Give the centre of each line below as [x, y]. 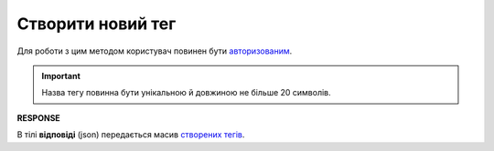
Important [61, 75]
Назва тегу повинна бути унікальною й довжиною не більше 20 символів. [186, 93]
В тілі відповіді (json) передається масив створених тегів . [131, 135]
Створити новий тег [97, 24]
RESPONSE [39, 117]
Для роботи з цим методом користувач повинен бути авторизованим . [155, 51]
